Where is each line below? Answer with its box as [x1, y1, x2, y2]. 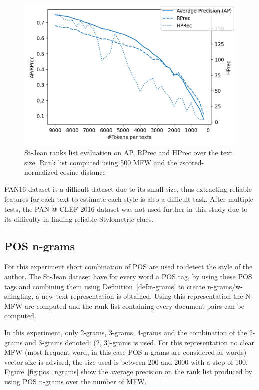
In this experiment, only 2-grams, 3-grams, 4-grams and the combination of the [4, 327, 247, 337]
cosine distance [60, 167, 106, 177]
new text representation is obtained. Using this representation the [41, 291, 243, 301]
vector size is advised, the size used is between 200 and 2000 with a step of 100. [4, 356, 248, 367]
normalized [24, 167, 58, 177]
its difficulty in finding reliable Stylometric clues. [4, 213, 154, 224]
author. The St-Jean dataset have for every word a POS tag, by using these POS [4, 271, 252, 281]
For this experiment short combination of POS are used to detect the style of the [4, 261, 253, 272]
